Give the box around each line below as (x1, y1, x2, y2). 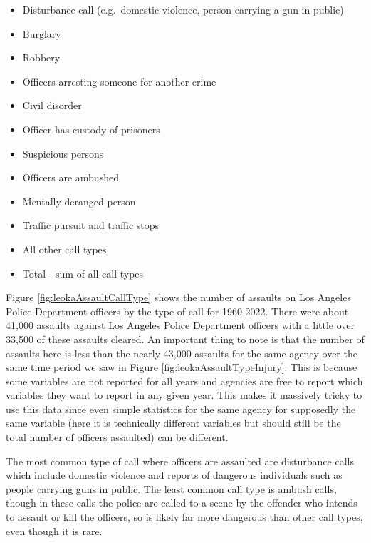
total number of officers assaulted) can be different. (6, 430, 229, 445)
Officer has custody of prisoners (22, 121, 160, 136)
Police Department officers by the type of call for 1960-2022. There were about (6, 303, 349, 318)
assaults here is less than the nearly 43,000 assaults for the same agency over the (6, 345, 357, 360)
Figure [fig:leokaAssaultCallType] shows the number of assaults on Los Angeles (6, 290, 351, 305)
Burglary (22, 26, 61, 41)
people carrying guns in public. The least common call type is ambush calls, (6, 481, 337, 496)
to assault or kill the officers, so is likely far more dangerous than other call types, (6, 509, 363, 524)
